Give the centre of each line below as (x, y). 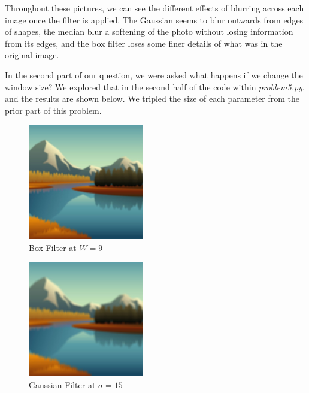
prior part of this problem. (53, 110)
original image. (32, 55)
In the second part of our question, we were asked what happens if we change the (154, 75)
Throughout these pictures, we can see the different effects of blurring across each (154, 8)
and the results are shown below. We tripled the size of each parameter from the (152, 99)
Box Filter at (53, 247)
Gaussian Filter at (62, 384)
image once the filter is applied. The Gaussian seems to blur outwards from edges (154, 19)
